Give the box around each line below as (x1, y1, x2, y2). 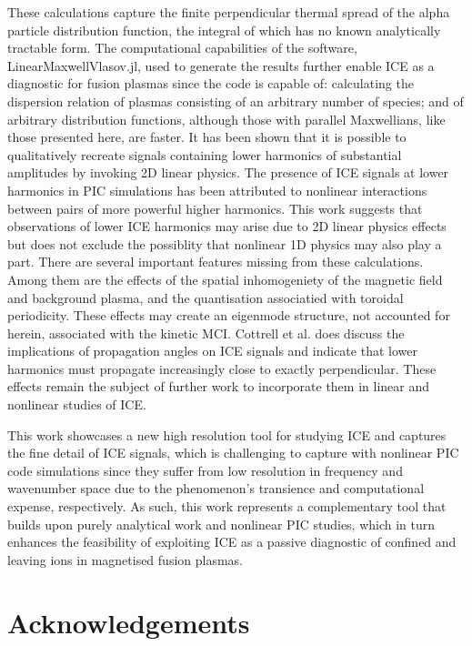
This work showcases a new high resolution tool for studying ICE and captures (7, 425, 447, 444)
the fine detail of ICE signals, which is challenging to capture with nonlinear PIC (7, 443, 459, 462)
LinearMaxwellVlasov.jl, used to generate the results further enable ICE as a (7, 56, 435, 75)
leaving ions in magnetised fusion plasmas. (7, 550, 243, 569)
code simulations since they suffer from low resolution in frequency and (7, 460, 403, 479)
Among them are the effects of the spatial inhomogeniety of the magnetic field (7, 269, 443, 288)
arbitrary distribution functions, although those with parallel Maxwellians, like (7, 109, 446, 128)
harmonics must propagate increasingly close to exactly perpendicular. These (7, 358, 437, 378)
